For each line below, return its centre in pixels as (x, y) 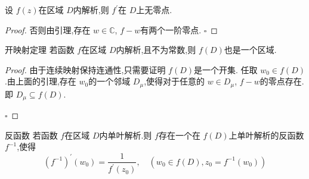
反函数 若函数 (31, 135)
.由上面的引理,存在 (41, 81)
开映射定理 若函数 (40, 50)
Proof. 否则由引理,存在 (48, 29)
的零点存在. (282, 81)
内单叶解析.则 (126, 135)
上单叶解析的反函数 (266, 135)
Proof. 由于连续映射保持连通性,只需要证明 (85, 69)
